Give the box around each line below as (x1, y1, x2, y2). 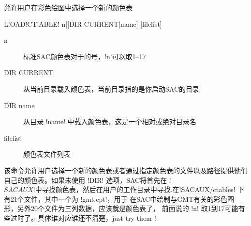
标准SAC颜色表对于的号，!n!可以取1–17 (23, 51, 146, 61)
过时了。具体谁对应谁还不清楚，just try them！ (10, 212, 159, 223)
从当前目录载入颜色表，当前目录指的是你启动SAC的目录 (23, 83, 199, 94)
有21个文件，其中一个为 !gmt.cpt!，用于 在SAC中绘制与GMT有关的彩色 (4, 194, 228, 204)
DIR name (4, 100, 35, 110)
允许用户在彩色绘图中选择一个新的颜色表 (4, 2, 133, 12)
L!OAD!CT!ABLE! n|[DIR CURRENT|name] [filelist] (4, 18, 162, 29)
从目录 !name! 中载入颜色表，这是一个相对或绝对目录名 (23, 116, 196, 127)
